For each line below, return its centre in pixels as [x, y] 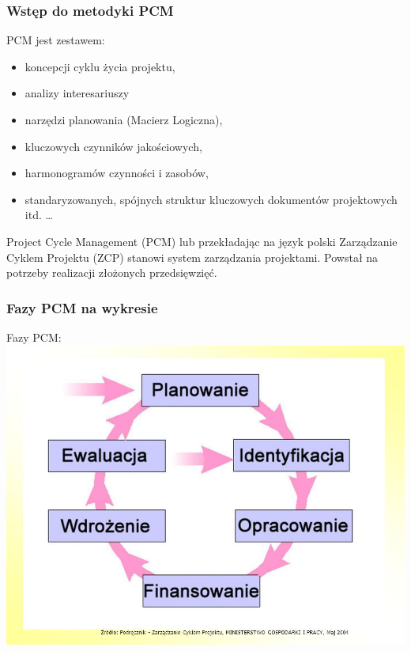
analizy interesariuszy [77, 93]
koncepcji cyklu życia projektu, [100, 66]
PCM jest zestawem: [56, 40]
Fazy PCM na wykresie [82, 307]
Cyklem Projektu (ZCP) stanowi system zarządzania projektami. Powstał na [192, 257]
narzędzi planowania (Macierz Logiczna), [124, 119]
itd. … [39, 215]
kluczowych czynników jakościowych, [113, 146]
